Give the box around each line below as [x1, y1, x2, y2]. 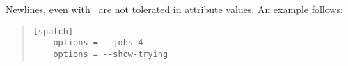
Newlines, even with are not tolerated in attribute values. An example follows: [6, 2, 343, 16]
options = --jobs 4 [53, 38, 143, 48]
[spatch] [33, 26, 74, 36]
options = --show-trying [53, 49, 168, 59]
